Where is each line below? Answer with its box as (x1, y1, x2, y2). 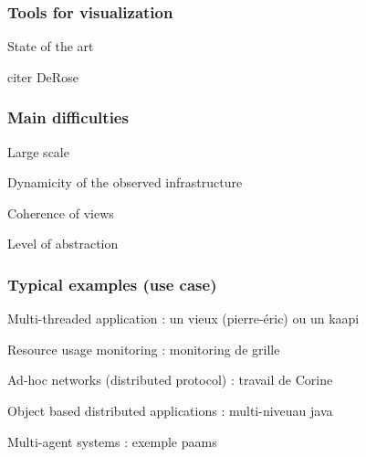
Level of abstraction (7, 234, 119, 253)
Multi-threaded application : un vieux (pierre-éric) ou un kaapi (7, 309, 360, 328)
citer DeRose (7, 67, 78, 86)
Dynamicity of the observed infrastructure (7, 173, 243, 192)
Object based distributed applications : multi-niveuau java (7, 401, 333, 420)
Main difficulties (7, 106, 129, 129)
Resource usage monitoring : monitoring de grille (7, 339, 280, 358)
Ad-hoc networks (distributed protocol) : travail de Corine (7, 370, 333, 389)
